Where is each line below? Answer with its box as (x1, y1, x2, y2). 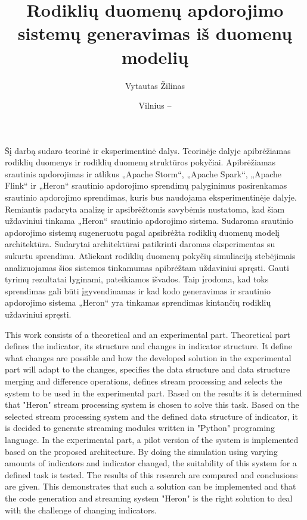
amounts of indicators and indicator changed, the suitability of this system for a (5, 457, 297, 469)
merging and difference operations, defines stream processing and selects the (5, 374, 283, 387)
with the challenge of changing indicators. (5, 503, 157, 516)
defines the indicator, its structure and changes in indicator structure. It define (5, 340, 293, 352)
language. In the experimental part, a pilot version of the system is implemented (5, 433, 299, 445)
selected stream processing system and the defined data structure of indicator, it (5, 410, 298, 422)
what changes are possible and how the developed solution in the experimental (5, 351, 292, 364)
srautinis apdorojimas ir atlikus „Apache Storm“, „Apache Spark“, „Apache (5, 167, 282, 180)
